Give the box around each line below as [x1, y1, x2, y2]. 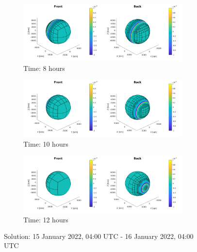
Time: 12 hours [23, 215, 68, 225]
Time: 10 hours [23, 138, 68, 149]
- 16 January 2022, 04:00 [120, 231, 194, 241]
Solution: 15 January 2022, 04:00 [4, 231, 101, 241]
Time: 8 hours [23, 63, 65, 73]
